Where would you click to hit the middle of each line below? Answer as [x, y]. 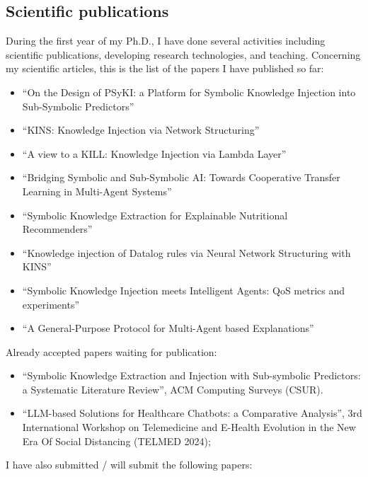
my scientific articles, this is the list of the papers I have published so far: [165, 68]
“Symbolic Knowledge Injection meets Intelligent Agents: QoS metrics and [184, 290]
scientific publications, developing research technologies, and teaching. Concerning [183, 54]
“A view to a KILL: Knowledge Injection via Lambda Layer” [154, 153]
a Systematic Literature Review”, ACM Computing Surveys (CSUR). [173, 389]
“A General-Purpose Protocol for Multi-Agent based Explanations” [168, 328]
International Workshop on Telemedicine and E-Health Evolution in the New [189, 427]
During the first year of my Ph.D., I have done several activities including [166, 41]
